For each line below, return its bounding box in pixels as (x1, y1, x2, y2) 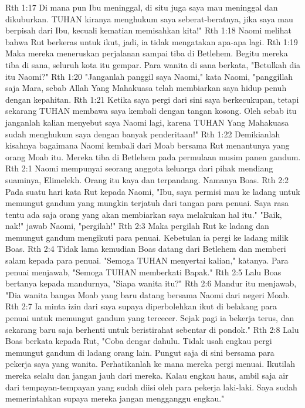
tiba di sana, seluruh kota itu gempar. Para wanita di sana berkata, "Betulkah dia (5, 58, 301, 70)
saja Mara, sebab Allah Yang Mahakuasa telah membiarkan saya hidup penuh (5, 82, 287, 94)
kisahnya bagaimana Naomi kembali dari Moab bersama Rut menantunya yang (5, 139, 290, 151)
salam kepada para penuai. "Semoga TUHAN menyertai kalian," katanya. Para (5, 254, 289, 267)
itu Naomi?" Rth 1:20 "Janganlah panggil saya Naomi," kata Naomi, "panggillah (5, 70, 293, 82)
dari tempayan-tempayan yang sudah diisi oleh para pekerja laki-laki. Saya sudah (5, 380, 297, 393)
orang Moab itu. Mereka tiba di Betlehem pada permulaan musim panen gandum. (5, 150, 301, 163)
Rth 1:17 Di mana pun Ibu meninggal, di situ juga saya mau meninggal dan (5, 1, 278, 13)
